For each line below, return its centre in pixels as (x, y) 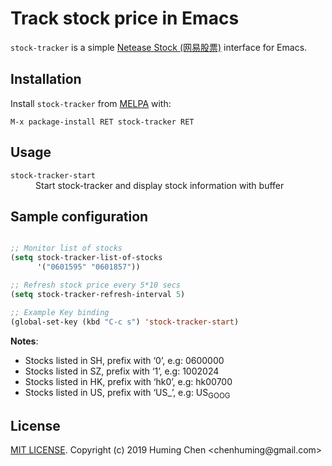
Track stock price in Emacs (125, 18)
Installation (46, 79)
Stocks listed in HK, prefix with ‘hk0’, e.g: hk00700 (128, 381)
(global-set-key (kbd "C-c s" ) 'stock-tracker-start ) (125, 322)
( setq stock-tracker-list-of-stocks (86, 258)
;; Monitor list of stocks (66, 248)
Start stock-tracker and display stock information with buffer (160, 185)
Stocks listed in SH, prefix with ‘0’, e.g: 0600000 (124, 360)
